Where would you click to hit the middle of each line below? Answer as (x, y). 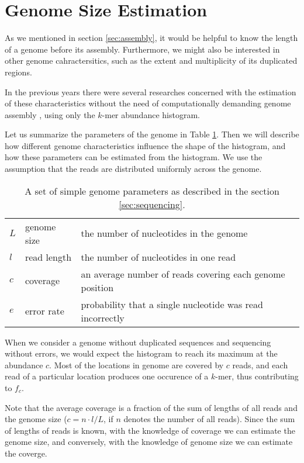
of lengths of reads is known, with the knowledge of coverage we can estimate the (150, 430)
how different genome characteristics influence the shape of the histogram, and (145, 145)
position (97, 287)
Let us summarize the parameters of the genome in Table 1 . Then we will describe (152, 134)
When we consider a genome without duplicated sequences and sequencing (138, 342)
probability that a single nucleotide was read (172, 304)
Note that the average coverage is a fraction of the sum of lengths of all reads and (151, 407)
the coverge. (26, 453)
